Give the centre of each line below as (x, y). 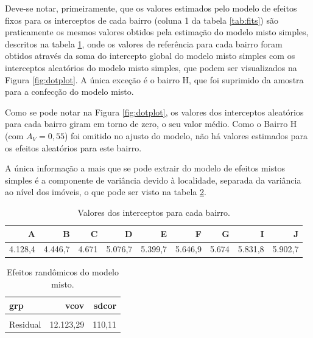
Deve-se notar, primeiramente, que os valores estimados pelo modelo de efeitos (151, 8)
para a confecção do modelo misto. (69, 91)
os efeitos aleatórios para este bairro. (73, 147)
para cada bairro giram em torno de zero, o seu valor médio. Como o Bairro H (151, 124)
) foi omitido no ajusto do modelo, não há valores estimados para (186, 135)
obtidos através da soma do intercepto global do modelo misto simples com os (150, 56)
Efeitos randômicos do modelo (63, 272)
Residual (25, 324)
